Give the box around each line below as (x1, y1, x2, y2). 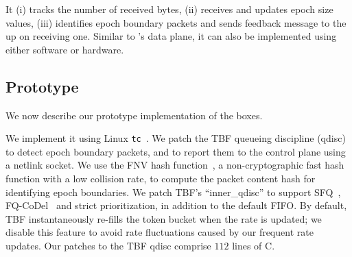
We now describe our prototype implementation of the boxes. (5, 108, 263, 122)
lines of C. (232, 238, 275, 252)
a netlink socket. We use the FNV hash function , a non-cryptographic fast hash (5, 158, 344, 172)
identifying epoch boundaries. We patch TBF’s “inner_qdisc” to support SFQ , (5, 184, 341, 199)
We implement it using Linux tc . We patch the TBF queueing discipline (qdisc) (5, 131, 346, 145)
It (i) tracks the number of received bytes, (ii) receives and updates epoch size (5, 2, 333, 16)
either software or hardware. (5, 42, 124, 56)
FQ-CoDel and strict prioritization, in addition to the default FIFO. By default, (5, 198, 347, 212)
